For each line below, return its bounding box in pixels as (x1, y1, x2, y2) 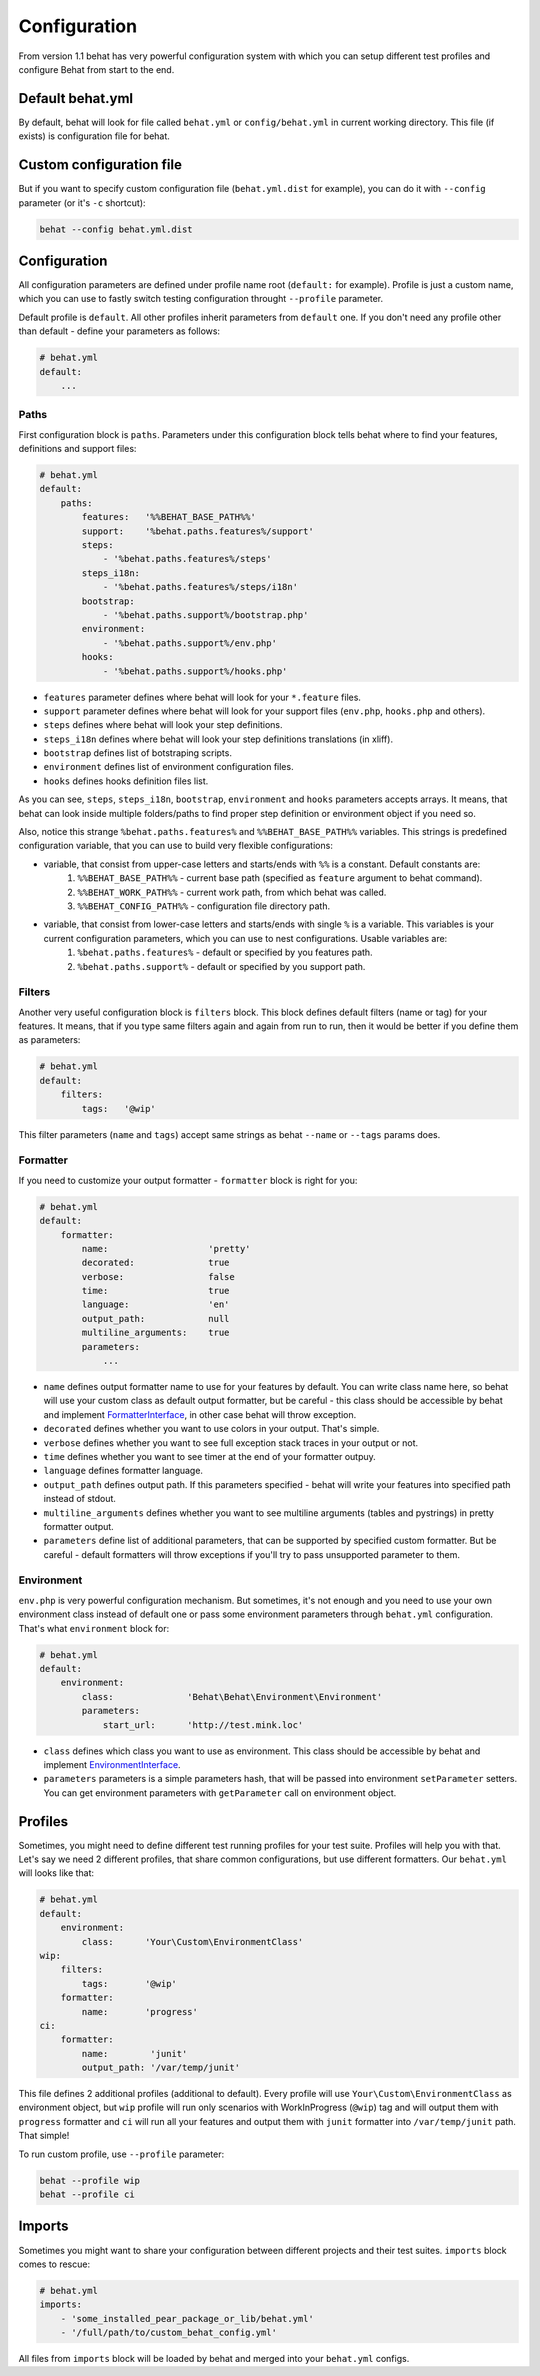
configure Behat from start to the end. (18, 63, 175, 75)
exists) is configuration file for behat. (18, 130, 170, 142)
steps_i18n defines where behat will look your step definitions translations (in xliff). (43, 733, 394, 745)
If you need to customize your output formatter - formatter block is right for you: (18, 1174, 358, 1186)
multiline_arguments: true (81, 1327, 230, 1339)
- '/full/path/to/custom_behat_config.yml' (60, 2327, 277, 2339)
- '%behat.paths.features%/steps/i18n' (102, 581, 299, 593)
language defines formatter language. (43, 1465, 204, 1477)
